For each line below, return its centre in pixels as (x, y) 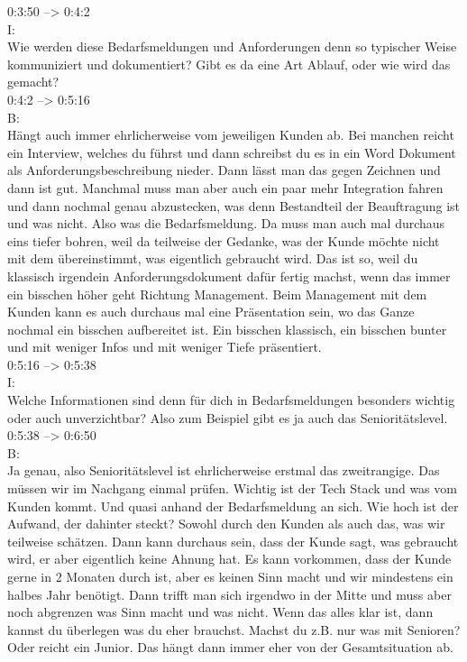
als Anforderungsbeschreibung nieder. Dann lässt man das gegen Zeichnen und (224, 170)
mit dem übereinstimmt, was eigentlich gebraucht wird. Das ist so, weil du (213, 258)
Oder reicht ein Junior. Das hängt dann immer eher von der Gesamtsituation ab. (230, 647)
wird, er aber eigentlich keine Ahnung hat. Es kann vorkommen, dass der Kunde (229, 559)
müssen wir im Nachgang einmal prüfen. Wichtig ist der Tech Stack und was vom (232, 488)
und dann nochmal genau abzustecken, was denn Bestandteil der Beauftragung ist (234, 205)
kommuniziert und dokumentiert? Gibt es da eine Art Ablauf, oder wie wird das (229, 64)
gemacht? (33, 82)
